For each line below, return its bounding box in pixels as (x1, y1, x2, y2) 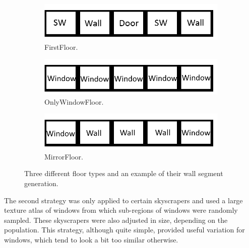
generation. (24, 178, 58, 189)
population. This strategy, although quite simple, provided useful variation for (4, 224, 245, 235)
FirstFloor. (44, 41, 78, 52)
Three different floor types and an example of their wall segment (24, 168, 223, 179)
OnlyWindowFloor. (44, 96, 104, 107)
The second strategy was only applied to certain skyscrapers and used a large (4, 195, 243, 205)
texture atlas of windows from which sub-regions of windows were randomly (4, 205, 238, 215)
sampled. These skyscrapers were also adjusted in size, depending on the (4, 214, 228, 225)
